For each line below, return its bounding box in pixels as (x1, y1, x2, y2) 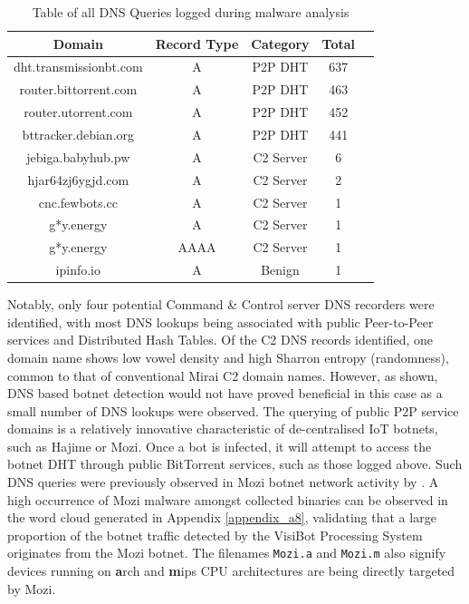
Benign (261, 260, 300, 279)
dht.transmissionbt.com (14, 57, 143, 76)
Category (251, 34, 310, 53)
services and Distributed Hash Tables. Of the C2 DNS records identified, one (7, 330, 434, 349)
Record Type (155, 34, 239, 53)
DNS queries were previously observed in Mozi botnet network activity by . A (7, 472, 439, 492)
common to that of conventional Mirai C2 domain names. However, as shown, (7, 365, 438, 385)
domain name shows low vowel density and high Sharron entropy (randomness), (7, 347, 449, 366)
